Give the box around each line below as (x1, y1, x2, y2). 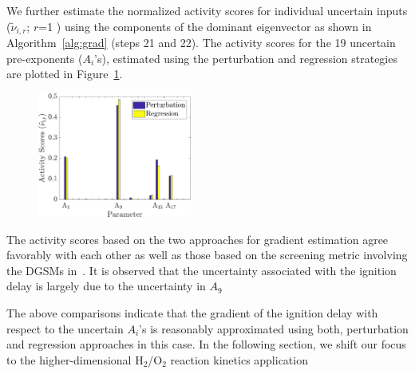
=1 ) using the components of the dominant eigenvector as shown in (38, 18, 372, 34)
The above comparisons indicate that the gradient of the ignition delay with (6, 304, 378, 321)
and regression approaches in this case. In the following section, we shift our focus (6, 336, 406, 352)
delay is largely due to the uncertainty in (6, 278, 206, 294)
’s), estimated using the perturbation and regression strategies (94, 49, 397, 66)
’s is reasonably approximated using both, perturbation (139, 320, 409, 337)
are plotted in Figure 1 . (6, 65, 123, 82)
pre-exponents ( (6, 49, 83, 66)
